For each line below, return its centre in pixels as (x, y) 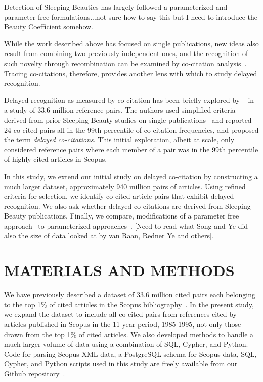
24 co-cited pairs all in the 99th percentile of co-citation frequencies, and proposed (131, 129)
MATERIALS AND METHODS (119, 270)
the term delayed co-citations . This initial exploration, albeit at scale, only (119, 140)
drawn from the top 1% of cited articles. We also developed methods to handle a (129, 334)
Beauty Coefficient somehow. (49, 26)
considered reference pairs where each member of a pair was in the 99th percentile (131, 149)
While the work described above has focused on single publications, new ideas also (131, 43)
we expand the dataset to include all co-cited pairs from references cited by (121, 314)
